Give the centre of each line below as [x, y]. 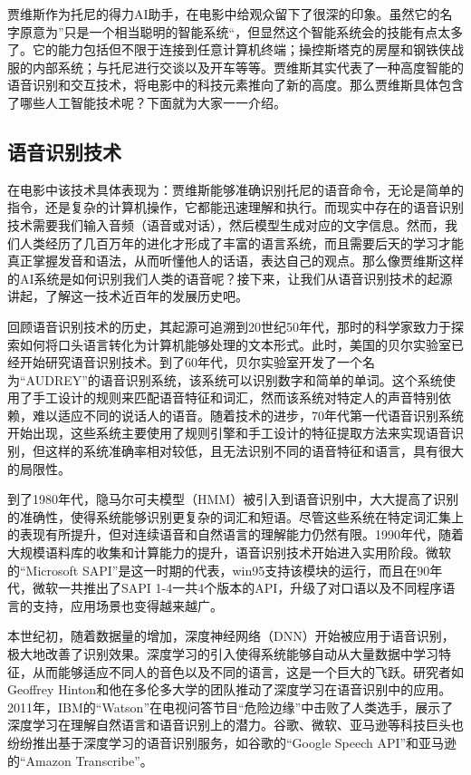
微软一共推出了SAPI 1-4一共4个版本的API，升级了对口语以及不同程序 [237, 588]
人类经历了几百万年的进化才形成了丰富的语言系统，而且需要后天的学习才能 [241, 242]
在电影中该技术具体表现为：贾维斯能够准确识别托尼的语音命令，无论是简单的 [235, 189]
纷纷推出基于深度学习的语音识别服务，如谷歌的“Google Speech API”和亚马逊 [232, 742]
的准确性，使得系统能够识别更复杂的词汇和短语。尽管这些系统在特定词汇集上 [235, 516]
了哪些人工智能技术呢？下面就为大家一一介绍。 [147, 102]
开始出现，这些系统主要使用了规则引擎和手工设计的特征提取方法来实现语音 [229, 433]
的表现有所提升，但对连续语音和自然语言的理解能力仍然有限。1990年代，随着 [235, 534]
